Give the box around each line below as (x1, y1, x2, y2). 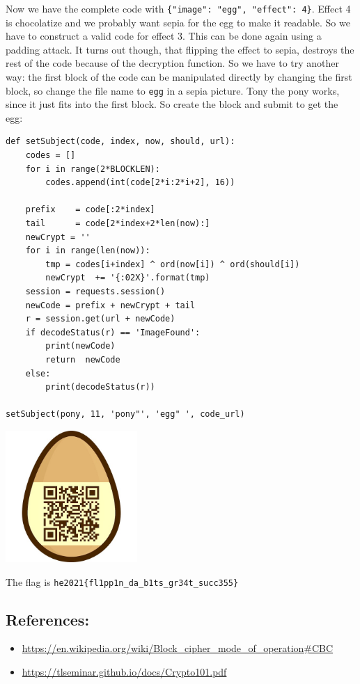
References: (6, 608, 90, 630)
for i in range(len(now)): (25, 246, 150, 256)
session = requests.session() (25, 287, 166, 296)
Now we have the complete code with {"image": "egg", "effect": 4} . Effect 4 (6, 1, 351, 15)
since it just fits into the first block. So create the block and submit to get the (6, 97, 338, 111)
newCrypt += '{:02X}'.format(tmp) (45, 273, 210, 283)
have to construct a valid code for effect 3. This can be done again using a (6, 29, 322, 43)
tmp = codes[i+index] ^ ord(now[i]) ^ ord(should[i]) (45, 259, 300, 269)
